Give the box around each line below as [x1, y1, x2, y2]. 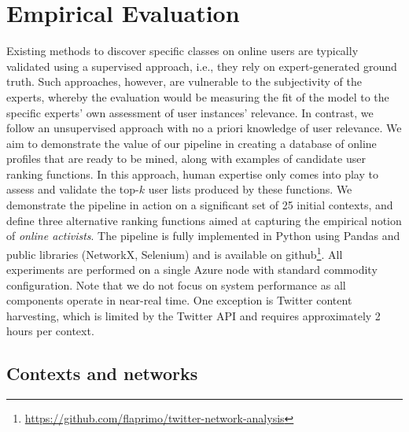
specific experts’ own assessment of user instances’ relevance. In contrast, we [6, 104, 374, 120]
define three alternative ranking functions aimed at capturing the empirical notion [6, 212, 402, 228]
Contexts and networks [6, 361, 198, 386]
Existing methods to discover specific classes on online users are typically [6, 42, 359, 59]
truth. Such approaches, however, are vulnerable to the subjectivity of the [6, 73, 362, 90]
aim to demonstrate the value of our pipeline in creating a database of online [6, 135, 377, 151]
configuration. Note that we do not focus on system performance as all [6, 276, 346, 293]
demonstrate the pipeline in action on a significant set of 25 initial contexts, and [6, 197, 393, 213]
